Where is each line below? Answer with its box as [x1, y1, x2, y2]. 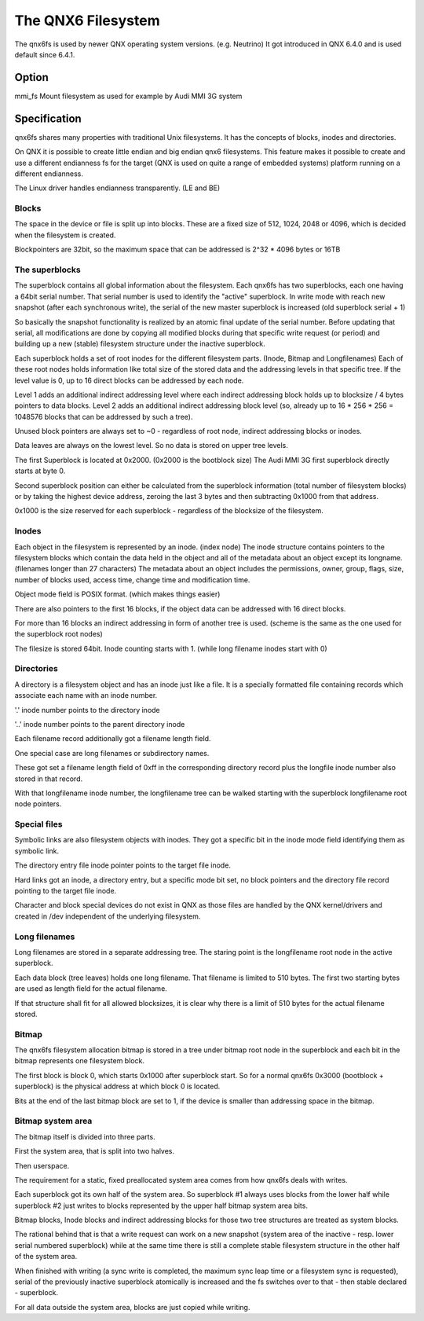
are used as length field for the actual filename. [14, 984, 168, 993]
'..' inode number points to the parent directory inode [14, 719, 185, 728]
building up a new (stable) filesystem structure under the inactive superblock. [14, 339, 266, 349]
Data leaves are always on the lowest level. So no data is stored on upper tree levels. [14, 441, 288, 450]
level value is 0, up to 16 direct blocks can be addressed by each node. [14, 376, 244, 385]
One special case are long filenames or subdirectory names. [14, 748, 210, 758]
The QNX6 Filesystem [14, 12, 160, 29]
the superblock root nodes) [14, 629, 104, 639]
